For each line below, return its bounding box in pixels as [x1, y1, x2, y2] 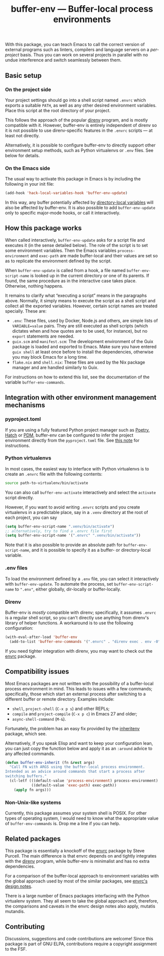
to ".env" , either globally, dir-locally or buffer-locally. [15, 586, 121, 592]
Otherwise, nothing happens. [5, 283, 63, 289]
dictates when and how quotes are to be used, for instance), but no [12, 328, 148, 334]
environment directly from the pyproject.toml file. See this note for [5, 437, 140, 443]
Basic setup [5, 71, 42, 79]
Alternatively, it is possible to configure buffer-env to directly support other [5, 142, 156, 148]
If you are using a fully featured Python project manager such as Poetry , [5, 427, 150, 433]
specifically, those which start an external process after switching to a [5, 691, 146, 697]
